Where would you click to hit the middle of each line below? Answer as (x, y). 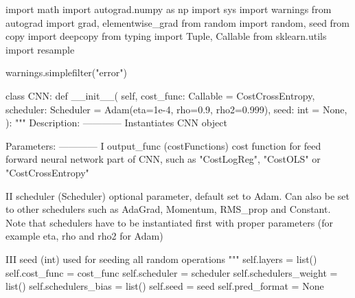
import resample (40, 49)
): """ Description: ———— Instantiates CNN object (116, 123)
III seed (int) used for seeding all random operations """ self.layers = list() (161, 259)
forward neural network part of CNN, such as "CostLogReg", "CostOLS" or (163, 159)
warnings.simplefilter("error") (66, 72)
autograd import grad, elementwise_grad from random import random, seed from (178, 22)
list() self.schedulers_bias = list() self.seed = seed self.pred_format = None (165, 286)
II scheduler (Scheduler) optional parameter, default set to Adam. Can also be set (177, 195)
